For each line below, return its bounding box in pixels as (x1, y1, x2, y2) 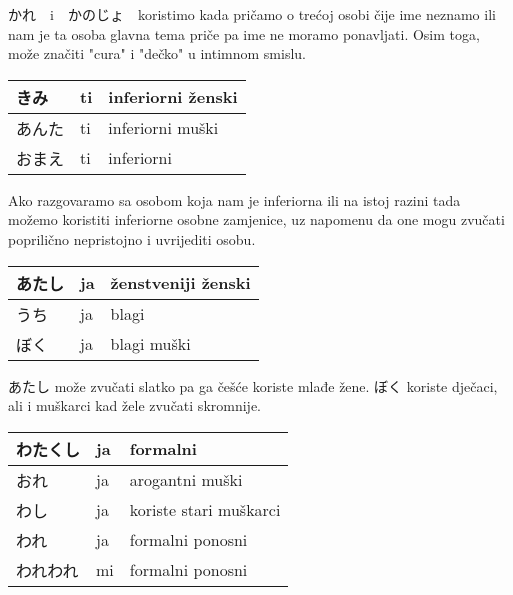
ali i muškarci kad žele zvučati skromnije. (8, 395, 261, 416)
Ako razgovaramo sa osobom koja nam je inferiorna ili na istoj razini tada (8, 189, 461, 210)
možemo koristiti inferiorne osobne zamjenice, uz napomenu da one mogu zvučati (8, 209, 505, 230)
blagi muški (110, 332, 191, 356)
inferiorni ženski (108, 85, 238, 109)
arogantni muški (129, 468, 243, 492)
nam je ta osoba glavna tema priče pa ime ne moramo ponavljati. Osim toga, (8, 23, 480, 44)
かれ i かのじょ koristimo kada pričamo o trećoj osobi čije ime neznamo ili (8, 4, 496, 24)
